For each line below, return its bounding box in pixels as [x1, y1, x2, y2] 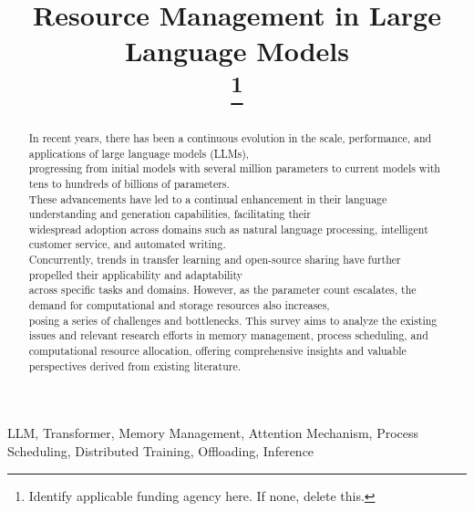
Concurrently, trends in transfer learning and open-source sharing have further [28, 252, 401, 267]
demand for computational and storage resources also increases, [28, 297, 330, 313]
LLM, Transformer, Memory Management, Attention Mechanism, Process [7, 423, 419, 443]
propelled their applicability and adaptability [28, 266, 243, 282]
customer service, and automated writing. [28, 236, 226, 252]
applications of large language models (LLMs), [28, 145, 250, 161]
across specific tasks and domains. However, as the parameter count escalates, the [28, 282, 417, 297]
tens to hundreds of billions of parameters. [28, 175, 230, 191]
